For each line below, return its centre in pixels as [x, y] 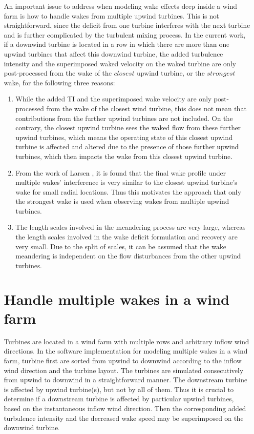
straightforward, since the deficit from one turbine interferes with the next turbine [127, 25]
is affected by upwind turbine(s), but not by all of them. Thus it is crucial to [119, 389]
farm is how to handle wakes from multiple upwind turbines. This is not [112, 15]
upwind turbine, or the [170, 73]
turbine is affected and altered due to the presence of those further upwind [127, 147]
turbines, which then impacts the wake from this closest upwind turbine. [124, 156]
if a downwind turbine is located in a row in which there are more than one [117, 44]
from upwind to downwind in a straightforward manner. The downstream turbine [126, 380]
